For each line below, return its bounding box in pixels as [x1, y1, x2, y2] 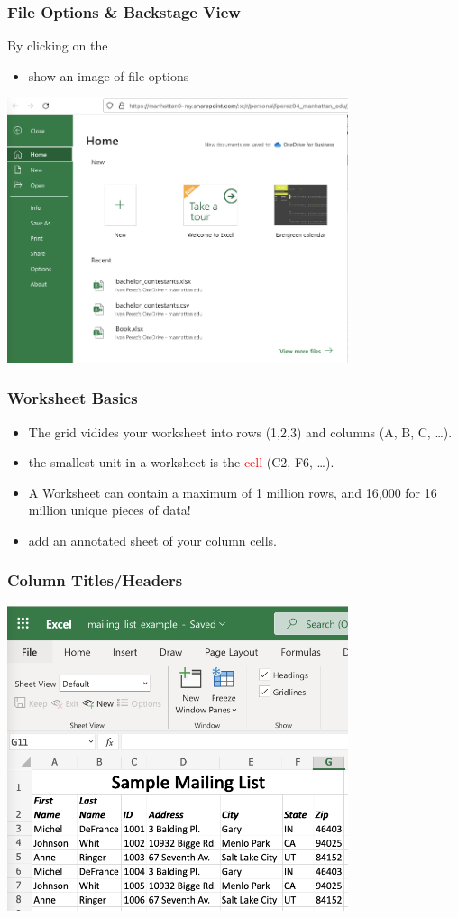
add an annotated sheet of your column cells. [28, 530, 277, 549]
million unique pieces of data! [28, 500, 191, 519]
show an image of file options [28, 66, 189, 85]
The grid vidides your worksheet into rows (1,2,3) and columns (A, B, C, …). [28, 422, 453, 441]
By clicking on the [7, 36, 108, 55]
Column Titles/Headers [7, 569, 183, 592]
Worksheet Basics [7, 387, 138, 409]
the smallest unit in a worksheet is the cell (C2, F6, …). [28, 453, 334, 472]
